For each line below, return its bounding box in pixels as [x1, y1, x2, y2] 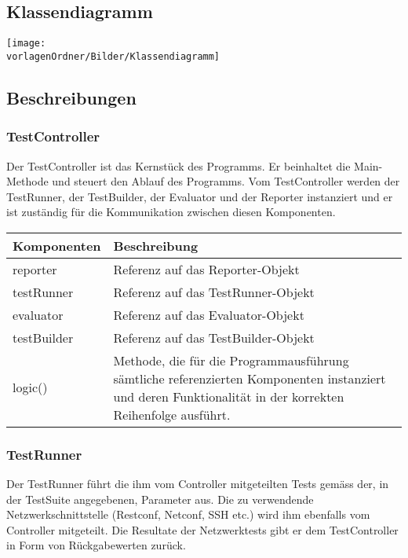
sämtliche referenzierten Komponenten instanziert [113, 369, 386, 387]
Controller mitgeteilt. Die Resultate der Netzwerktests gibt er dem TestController [6, 521, 399, 538]
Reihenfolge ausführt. [113, 405, 231, 424]
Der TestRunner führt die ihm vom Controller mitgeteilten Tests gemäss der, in [6, 475, 389, 492]
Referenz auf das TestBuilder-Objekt [113, 328, 315, 347]
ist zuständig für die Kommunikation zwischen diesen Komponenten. [6, 204, 336, 220]
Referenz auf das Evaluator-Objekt [113, 305, 304, 324]
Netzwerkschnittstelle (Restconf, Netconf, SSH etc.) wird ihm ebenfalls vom [6, 506, 370, 523]
